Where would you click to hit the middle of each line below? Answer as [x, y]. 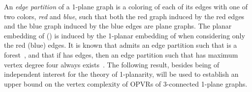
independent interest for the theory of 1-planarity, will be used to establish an [121, 74]
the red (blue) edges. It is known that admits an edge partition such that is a [121, 45]
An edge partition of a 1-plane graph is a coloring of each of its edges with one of [126, 6]
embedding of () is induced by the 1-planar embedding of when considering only [125, 35]
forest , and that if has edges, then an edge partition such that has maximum [121, 54]
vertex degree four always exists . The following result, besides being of [112, 64]
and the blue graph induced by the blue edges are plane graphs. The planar [118, 26]
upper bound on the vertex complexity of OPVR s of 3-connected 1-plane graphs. [126, 83]
